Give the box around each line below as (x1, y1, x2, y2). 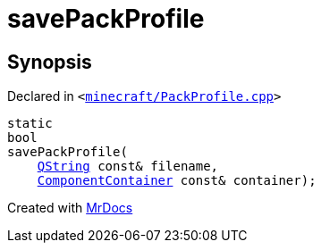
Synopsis (7, 50, 92, 73)
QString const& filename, (37, 159, 219, 174)
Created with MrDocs (7, 200, 133, 216)
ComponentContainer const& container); (37, 173, 317, 188)
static (7, 116, 53, 131)
